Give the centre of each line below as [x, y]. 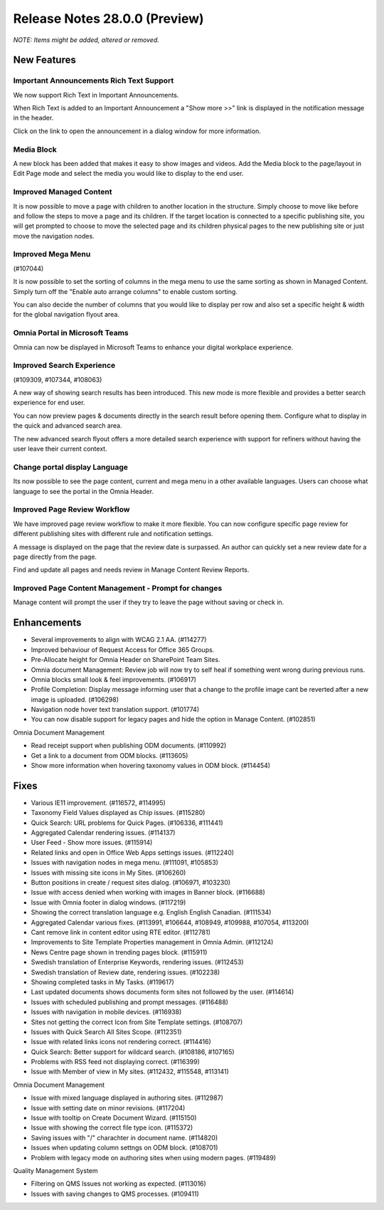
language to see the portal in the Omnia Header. [84, 491]
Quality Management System [55, 1170]
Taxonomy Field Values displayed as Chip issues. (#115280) [118, 813]
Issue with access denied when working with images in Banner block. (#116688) [148, 893]
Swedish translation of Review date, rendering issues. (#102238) [126, 972]
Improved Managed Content [63, 192]
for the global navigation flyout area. [66, 315]
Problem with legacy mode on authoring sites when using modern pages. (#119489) [154, 1157]
